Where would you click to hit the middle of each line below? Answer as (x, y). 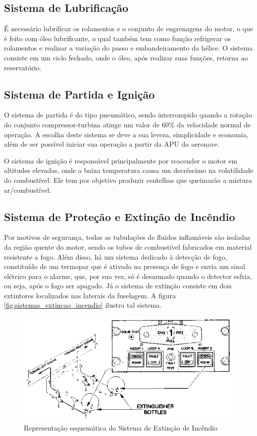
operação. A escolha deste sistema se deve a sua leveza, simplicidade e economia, (126, 134)
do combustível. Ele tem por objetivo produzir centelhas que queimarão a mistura (128, 180)
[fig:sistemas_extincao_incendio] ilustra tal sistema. (83, 305)
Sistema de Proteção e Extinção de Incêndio (120, 216)
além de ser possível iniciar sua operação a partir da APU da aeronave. (112, 144)
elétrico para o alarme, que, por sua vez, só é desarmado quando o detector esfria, (128, 276)
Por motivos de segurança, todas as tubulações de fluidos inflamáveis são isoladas (127, 237)
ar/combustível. (28, 190)
